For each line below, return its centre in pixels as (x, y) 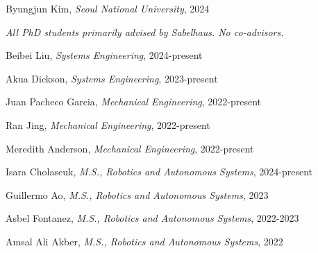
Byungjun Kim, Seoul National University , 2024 (108, 8)
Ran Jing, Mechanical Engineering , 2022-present (108, 124)
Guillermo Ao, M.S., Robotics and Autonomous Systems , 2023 (137, 194)
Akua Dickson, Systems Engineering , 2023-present (112, 78)
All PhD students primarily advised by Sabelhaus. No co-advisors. (145, 32)
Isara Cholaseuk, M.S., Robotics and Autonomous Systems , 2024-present (159, 172)
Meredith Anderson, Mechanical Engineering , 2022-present (130, 148)
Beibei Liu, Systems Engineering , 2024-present (104, 55)
